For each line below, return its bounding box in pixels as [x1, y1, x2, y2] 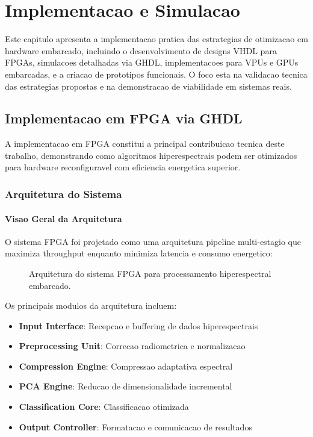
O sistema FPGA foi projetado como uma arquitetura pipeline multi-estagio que [5, 235, 302, 247]
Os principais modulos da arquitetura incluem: [5, 299, 177, 312]
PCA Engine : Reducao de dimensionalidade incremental [19, 380, 232, 392]
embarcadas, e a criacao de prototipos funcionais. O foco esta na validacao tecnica [5, 67, 308, 80]
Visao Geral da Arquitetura [5, 212, 122, 225]
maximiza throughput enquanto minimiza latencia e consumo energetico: [5, 247, 273, 259]
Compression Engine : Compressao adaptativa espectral [19, 359, 233, 372]
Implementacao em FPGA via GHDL [5, 109, 243, 128]
